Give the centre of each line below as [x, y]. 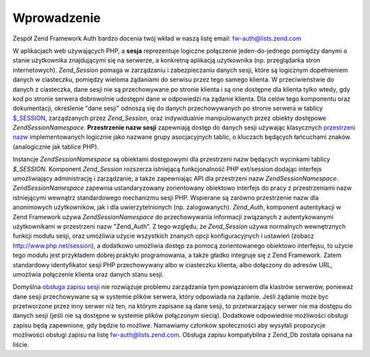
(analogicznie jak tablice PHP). [56, 147]
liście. [21, 344]
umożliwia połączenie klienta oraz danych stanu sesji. [88, 274]
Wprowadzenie [57, 18]
